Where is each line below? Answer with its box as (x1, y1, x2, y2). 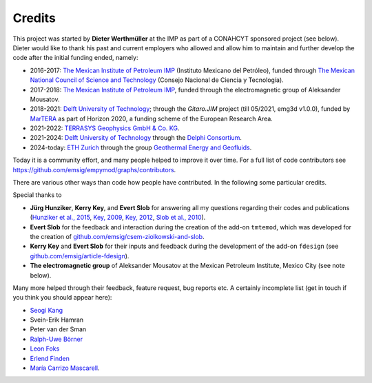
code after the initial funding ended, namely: (12, 54, 138, 62)
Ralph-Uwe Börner (30, 335, 83, 343)
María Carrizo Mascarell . (30, 364, 100, 372)
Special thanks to (12, 191, 62, 199)
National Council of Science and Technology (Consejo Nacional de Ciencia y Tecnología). (30, 76, 284, 84)
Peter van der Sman (30, 325, 87, 333)
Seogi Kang (30, 306, 63, 314)
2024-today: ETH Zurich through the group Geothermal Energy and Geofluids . (30, 143, 252, 152)
